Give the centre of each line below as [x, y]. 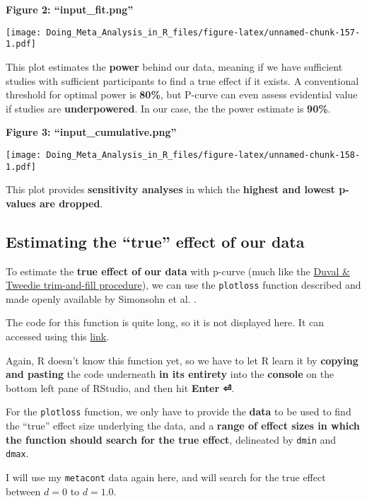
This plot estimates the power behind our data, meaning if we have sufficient [174, 66]
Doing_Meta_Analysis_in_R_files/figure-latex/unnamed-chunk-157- [203, 32]
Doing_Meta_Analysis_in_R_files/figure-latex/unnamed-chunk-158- [203, 155]
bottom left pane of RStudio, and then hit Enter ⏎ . [120, 387]
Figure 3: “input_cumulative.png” [91, 132]
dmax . [17, 453]
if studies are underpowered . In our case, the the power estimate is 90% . [168, 108]
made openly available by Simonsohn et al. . [101, 298]
